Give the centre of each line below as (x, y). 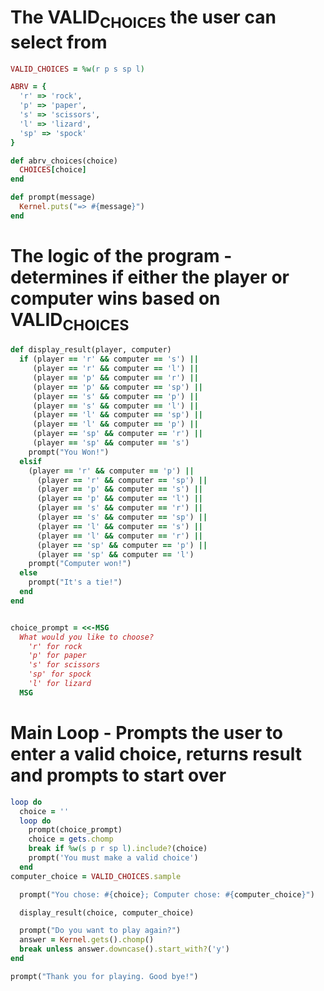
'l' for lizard (60, 684)
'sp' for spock (60, 674)
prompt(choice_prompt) (75, 830)
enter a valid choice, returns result (156, 754)
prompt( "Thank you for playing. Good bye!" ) (104, 976)
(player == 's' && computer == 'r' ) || (119, 508)
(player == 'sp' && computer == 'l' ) (115, 554)
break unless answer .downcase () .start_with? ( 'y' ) (124, 949)
